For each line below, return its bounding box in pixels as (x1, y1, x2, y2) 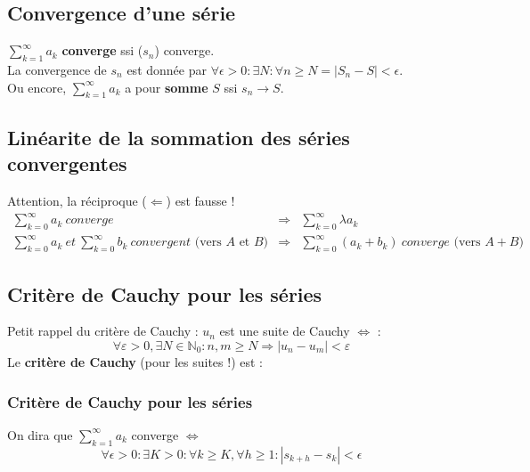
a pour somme (125, 77, 208, 96)
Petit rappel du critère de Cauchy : (7, 321, 199, 340)
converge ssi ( (61, 41, 143, 60)
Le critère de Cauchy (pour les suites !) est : (7, 353, 263, 371)
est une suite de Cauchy (219, 321, 350, 340)
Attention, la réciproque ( (7, 191, 147, 209)
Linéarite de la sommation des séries (7, 123, 350, 151)
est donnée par (126, 61, 207, 78)
